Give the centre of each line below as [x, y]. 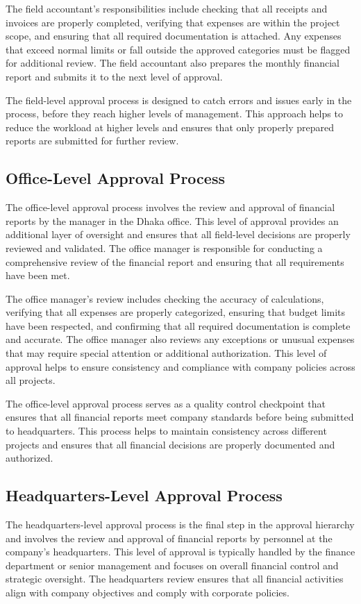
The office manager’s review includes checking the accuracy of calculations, [165, 298]
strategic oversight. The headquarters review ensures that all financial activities [175, 579]
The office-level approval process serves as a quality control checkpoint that [166, 403]
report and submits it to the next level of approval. [114, 76]
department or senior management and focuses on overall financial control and [172, 565]
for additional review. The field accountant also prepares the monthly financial [173, 63]
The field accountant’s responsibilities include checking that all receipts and [167, 8]
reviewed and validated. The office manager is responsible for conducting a [164, 248]
